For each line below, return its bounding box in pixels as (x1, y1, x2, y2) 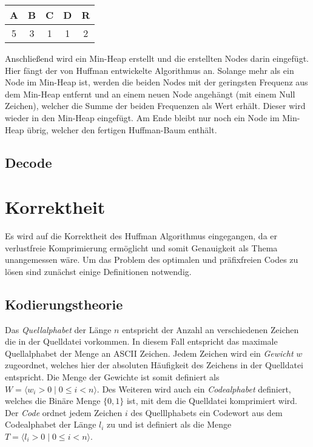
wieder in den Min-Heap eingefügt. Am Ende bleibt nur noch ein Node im (5, 111, 280, 124)
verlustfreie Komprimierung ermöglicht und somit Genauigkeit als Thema (5, 241, 278, 254)
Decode (5, 153, 52, 171)
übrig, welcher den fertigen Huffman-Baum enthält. (27, 123, 217, 136)
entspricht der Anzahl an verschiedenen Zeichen (122, 323, 299, 336)
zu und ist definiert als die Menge (107, 418, 232, 431)
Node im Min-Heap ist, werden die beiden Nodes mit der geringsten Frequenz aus (5, 76, 308, 88)
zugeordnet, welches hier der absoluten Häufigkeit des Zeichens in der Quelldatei (5, 359, 303, 371)
